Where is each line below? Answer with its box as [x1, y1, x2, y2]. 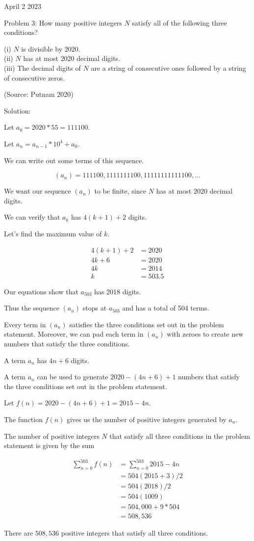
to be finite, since [94, 186, 146, 196]
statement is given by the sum [4, 440, 95, 451]
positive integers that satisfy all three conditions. [61, 528, 208, 538]
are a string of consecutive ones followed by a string [91, 62, 246, 73]
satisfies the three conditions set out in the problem [69, 319, 224, 329]
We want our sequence [4, 186, 71, 196]
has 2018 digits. [94, 286, 141, 296]
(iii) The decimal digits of [4, 62, 81, 73]
